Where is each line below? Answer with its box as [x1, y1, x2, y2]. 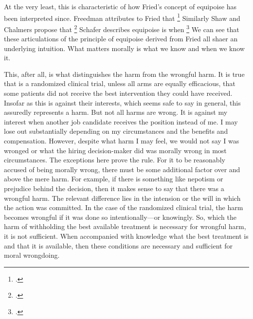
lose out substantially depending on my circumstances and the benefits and [4, 126, 228, 136]
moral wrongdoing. [4, 250, 60, 260]
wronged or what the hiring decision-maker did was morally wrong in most [4, 145, 227, 155]
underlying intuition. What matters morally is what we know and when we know [4, 43, 245, 53]
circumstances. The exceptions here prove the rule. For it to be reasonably [4, 155, 225, 165]
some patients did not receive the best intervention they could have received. [4, 88, 233, 98]
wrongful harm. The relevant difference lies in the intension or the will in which [4, 193, 241, 203]
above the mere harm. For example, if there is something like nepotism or [4, 174, 223, 184]
